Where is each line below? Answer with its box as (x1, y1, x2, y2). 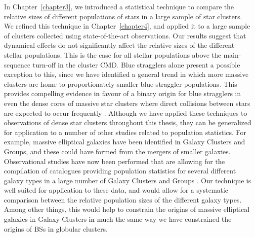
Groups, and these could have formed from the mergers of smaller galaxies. (4, 146, 231, 156)
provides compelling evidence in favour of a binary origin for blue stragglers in (4, 88, 241, 99)
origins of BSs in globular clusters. (4, 223, 108, 234)
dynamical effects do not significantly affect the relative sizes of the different (4, 40, 235, 50)
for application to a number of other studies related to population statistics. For (4, 127, 247, 137)
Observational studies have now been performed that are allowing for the (4, 156, 225, 166)
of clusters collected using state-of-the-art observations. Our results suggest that (4, 30, 246, 40)
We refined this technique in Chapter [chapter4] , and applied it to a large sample (4, 21, 250, 31)
